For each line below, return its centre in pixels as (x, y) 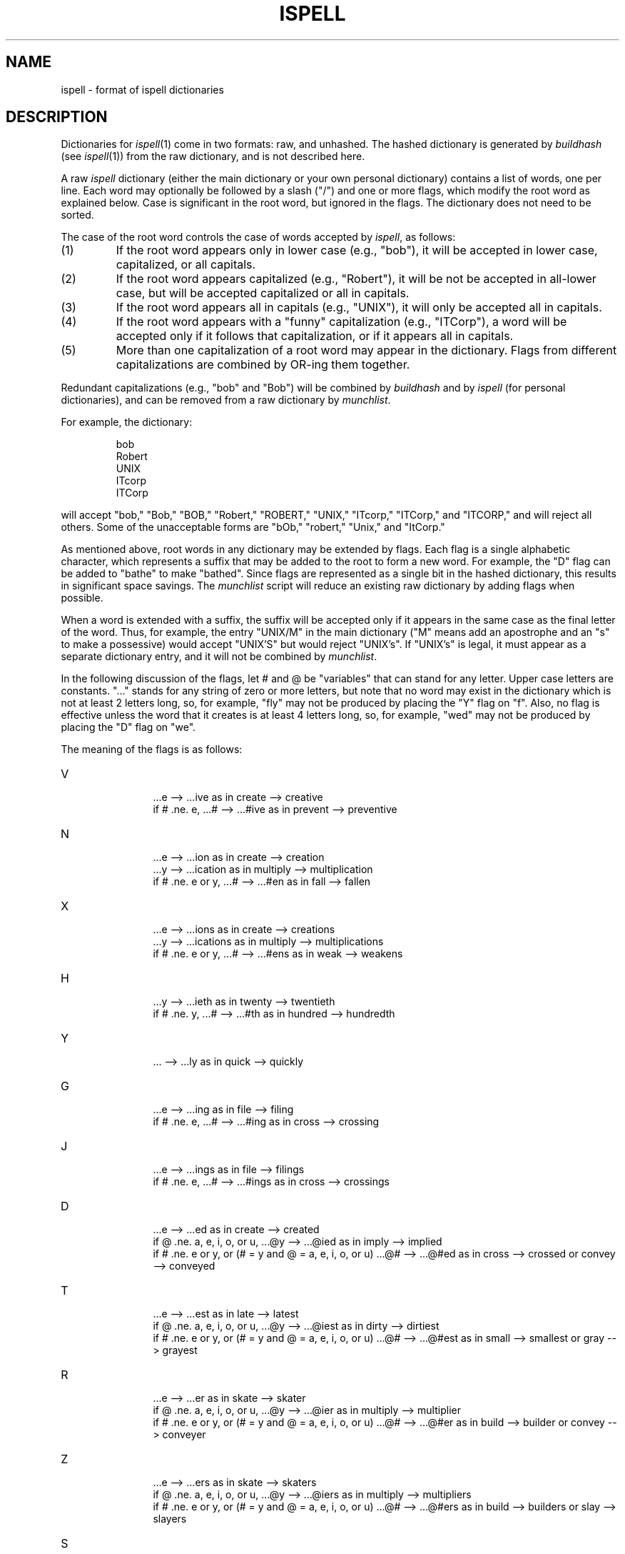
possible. (82, 598)
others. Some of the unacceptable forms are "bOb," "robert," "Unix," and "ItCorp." (253, 527)
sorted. (77, 215)
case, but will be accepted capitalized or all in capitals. (263, 293)
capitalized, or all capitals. (186, 265)
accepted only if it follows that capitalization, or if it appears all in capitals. (315, 336)
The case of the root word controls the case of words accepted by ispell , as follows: (258, 237)
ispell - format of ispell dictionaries (142, 89)
